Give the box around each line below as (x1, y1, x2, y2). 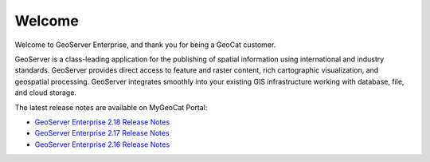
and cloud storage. (14, 88, 77, 97)
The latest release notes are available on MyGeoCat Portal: (14, 102, 208, 112)
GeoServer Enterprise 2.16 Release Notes (34, 140, 170, 149)
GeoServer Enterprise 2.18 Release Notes (34, 117, 170, 127)
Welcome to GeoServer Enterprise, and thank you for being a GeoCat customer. (14, 40, 276, 49)
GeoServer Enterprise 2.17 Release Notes (34, 128, 170, 138)
